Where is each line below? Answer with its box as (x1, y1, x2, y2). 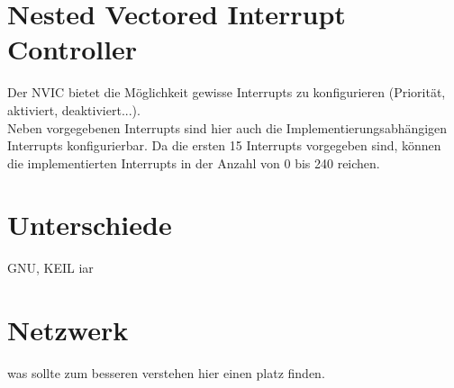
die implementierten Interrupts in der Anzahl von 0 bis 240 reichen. (7, 153, 380, 172)
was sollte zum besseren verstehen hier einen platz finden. (7, 364, 325, 383)
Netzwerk (7, 311, 129, 348)
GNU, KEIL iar (7, 258, 94, 277)
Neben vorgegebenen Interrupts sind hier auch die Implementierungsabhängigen (7, 118, 448, 137)
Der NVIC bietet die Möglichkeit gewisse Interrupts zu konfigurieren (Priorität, (7, 83, 446, 102)
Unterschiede (7, 206, 172, 243)
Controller (7, 31, 138, 68)
